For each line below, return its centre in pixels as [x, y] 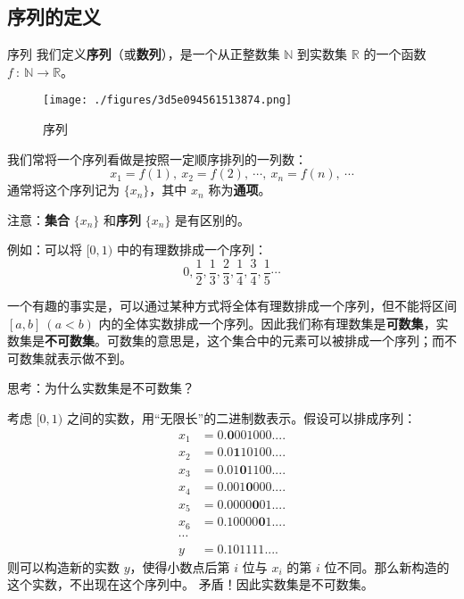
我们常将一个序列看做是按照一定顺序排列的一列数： [157, 158]
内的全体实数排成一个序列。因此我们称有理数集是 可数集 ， [267, 323]
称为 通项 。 [240, 190]
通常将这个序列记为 [63, 190]
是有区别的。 [213, 219]
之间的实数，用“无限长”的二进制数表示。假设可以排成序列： [241, 418]
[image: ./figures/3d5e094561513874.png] [168, 100]
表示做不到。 [94, 358]
